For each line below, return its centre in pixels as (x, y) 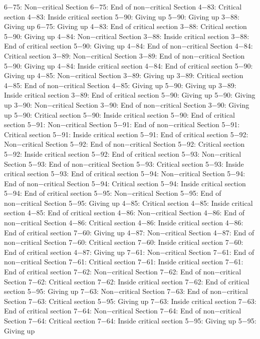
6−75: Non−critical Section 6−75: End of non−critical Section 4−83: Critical (123, 7)
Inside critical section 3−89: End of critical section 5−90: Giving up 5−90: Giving (130, 95)
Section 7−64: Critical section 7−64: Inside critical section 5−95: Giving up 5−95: (130, 320)
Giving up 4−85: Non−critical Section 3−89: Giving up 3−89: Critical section (124, 75)
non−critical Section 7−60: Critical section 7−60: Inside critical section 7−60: (124, 242)
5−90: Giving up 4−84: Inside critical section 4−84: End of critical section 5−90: (128, 65)
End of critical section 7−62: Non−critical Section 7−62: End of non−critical (123, 272)
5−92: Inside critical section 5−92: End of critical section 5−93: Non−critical (123, 153)
